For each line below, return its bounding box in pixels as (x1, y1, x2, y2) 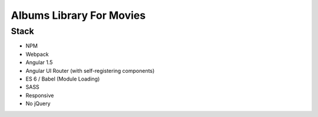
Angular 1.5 (25, 59, 53, 66)
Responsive (25, 92, 54, 99)
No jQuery (25, 100, 51, 107)
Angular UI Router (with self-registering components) (25, 67, 155, 74)
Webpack (25, 51, 49, 58)
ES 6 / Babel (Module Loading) (25, 75, 100, 82)
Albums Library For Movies (11, 9, 146, 22)
